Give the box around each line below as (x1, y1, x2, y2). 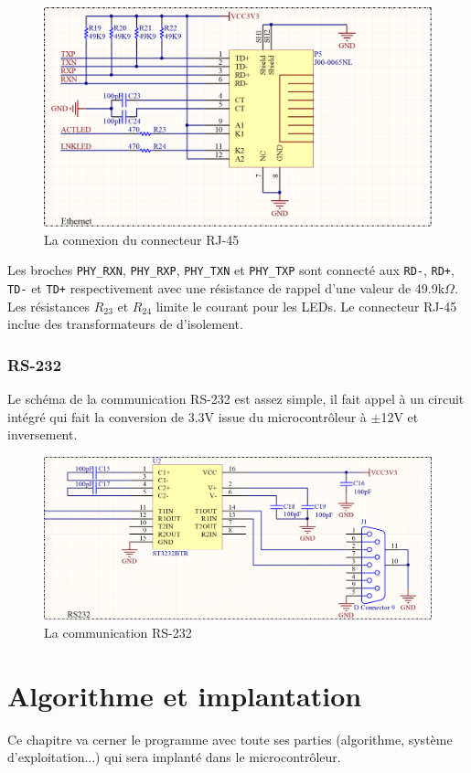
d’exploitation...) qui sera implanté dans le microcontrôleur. (7, 747, 341, 767)
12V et (380, 407, 419, 426)
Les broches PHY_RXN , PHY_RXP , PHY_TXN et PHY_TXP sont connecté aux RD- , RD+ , (7, 260, 455, 280)
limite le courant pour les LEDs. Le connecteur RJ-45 (155, 296, 457, 315)
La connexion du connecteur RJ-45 (44, 229, 240, 249)
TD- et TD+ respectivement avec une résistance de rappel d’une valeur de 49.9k (7, 279, 445, 297)
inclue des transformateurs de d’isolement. (7, 314, 243, 334)
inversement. (7, 425, 78, 444)
